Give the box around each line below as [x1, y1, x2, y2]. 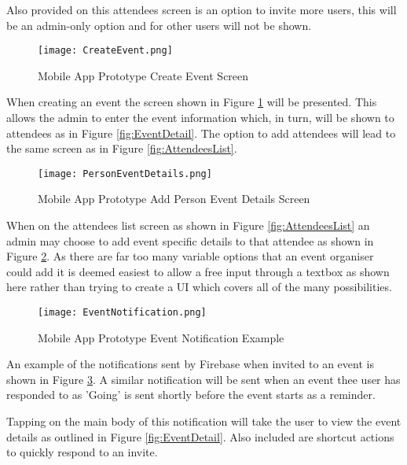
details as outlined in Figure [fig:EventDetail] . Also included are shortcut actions [6, 428, 394, 445]
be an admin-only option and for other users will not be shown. [6, 17, 312, 33]
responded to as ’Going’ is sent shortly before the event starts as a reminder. [6, 386, 376, 403]
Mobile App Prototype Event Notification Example [38, 329, 284, 345]
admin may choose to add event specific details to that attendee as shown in [6, 232, 374, 249]
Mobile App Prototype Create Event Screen [38, 67, 249, 83]
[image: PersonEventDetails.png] [38, 168, 212, 179]
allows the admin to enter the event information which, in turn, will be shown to [6, 109, 394, 126]
